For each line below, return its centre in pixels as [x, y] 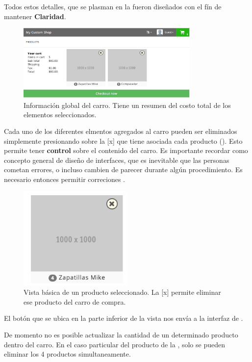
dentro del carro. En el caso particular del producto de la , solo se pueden [114, 344]
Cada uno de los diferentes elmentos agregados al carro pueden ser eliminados [121, 131]
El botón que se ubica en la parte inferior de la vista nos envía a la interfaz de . [124, 318]
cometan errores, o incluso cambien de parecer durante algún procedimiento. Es [123, 169]
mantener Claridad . [35, 16]
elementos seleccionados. [60, 115]
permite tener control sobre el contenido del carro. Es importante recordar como [126, 150]
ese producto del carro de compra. [75, 301]
